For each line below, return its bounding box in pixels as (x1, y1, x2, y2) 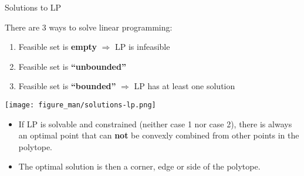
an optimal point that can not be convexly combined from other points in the (18, 129, 299, 141)
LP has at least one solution (134, 80, 235, 92)
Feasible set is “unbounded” (18, 60, 126, 72)
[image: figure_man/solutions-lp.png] (5, 100, 156, 109)
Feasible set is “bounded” (18, 80, 116, 92)
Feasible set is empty (18, 40, 97, 53)
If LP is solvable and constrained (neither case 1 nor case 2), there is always (18, 117, 292, 130)
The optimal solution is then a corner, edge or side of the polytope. (18, 160, 261, 172)
